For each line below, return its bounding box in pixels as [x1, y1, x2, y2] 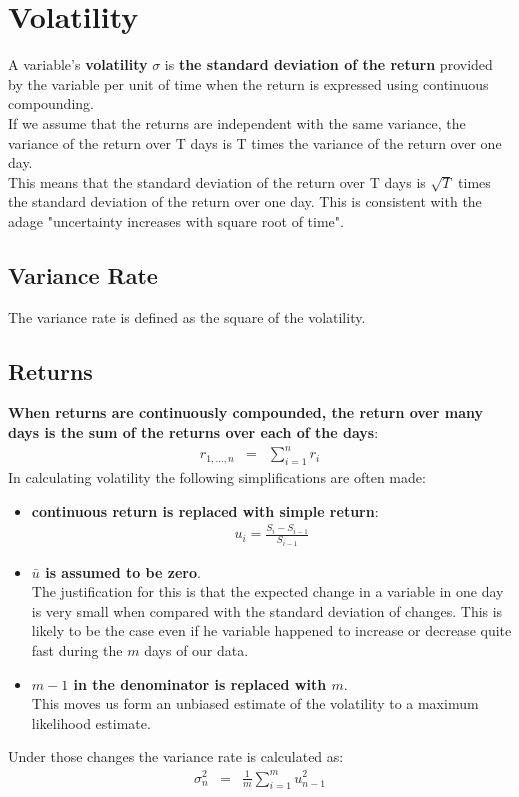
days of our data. [144, 640, 249, 660]
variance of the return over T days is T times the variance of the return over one [8, 132, 502, 153]
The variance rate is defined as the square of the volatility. [8, 306, 366, 327]
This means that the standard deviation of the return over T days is [8, 171, 426, 192]
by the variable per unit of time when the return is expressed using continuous [8, 73, 489, 94]
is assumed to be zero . [45, 561, 201, 582]
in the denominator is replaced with [73, 673, 327, 694]
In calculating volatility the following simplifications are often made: [8, 466, 426, 487]
